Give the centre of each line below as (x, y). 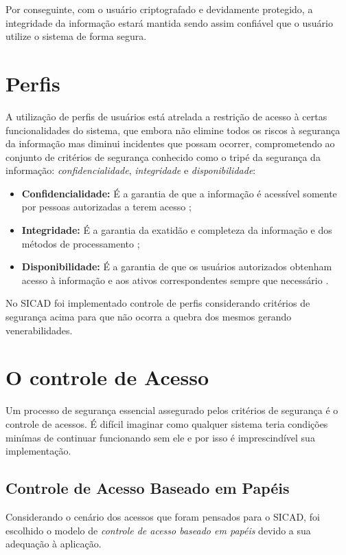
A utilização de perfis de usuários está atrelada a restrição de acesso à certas (166, 116)
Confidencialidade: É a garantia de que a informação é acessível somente (179, 193)
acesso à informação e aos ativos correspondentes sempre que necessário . (175, 280)
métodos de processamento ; (81, 243)
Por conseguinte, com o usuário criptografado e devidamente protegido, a (159, 9)
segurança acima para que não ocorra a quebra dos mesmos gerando (149, 317)
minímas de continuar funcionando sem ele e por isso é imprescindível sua (160, 437)
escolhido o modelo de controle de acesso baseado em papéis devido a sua (158, 530)
